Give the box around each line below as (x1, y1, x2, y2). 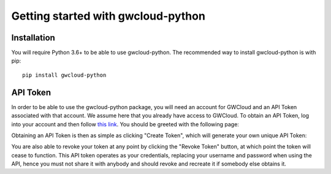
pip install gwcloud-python (22, 71, 107, 78)
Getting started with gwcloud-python (11, 9, 205, 23)
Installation (11, 32, 55, 43)
